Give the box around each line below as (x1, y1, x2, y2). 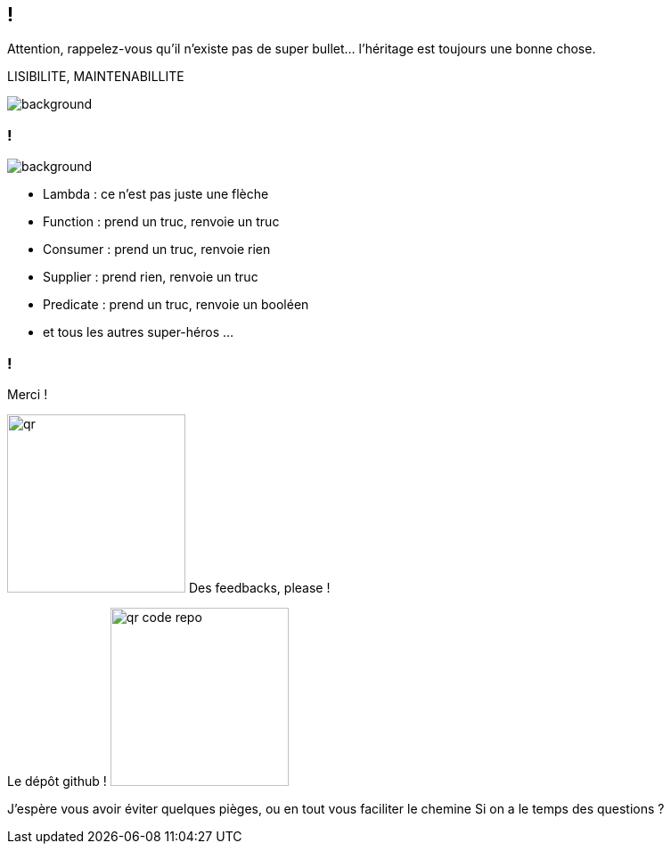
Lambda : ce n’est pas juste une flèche (43, 186, 269, 202)
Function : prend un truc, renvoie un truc (43, 214, 280, 230)
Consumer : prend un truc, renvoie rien (43, 241, 271, 258)
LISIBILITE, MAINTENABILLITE (7, 69, 184, 85)
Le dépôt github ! (7, 773, 107, 789)
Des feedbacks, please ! (188, 579, 331, 595)
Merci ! (7, 386, 48, 402)
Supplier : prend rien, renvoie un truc (43, 269, 258, 285)
